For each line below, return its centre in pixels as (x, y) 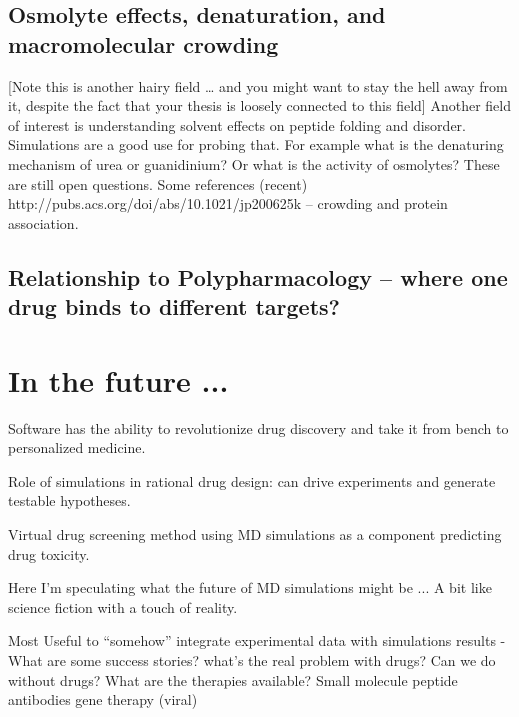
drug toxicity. (49, 553)
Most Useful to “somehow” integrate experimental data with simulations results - (257, 640)
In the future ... (118, 379)
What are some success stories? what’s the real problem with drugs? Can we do (252, 659)
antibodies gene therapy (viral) (103, 699)
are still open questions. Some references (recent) (158, 183)
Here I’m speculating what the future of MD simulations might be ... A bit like (250, 587)
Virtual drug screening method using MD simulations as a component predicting (255, 534)
